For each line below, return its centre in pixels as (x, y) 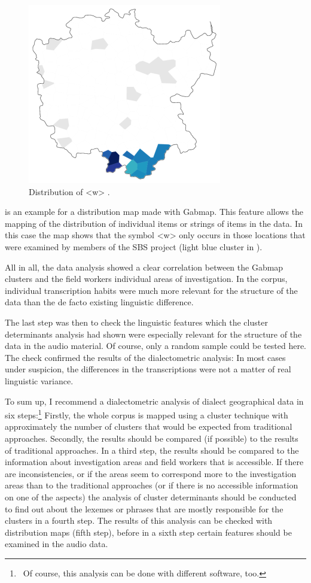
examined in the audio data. (57, 544)
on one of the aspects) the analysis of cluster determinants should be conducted (151, 497)
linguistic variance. (39, 380)
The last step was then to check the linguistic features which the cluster (136, 322)
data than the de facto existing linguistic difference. (99, 302)
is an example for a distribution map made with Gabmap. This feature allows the (154, 212)
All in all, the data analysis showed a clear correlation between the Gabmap (144, 267)
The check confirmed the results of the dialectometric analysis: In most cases (145, 357)
